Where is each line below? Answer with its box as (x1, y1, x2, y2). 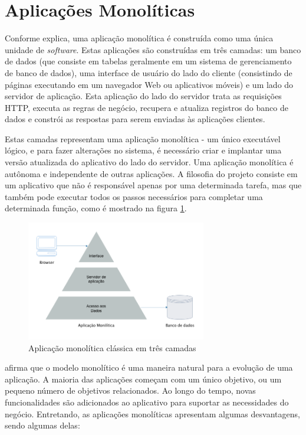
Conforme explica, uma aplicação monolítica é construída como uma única (5, 32, 274, 44)
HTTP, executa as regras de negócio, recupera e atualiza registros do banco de (5, 101, 288, 113)
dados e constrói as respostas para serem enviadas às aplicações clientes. (5, 113, 265, 125)
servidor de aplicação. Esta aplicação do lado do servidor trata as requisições (5, 90, 282, 102)
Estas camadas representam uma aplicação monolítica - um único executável (5, 132, 281, 145)
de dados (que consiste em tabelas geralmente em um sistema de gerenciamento (5, 55, 292, 67)
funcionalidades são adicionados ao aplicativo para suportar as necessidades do (5, 396, 289, 408)
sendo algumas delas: (5, 419, 80, 431)
